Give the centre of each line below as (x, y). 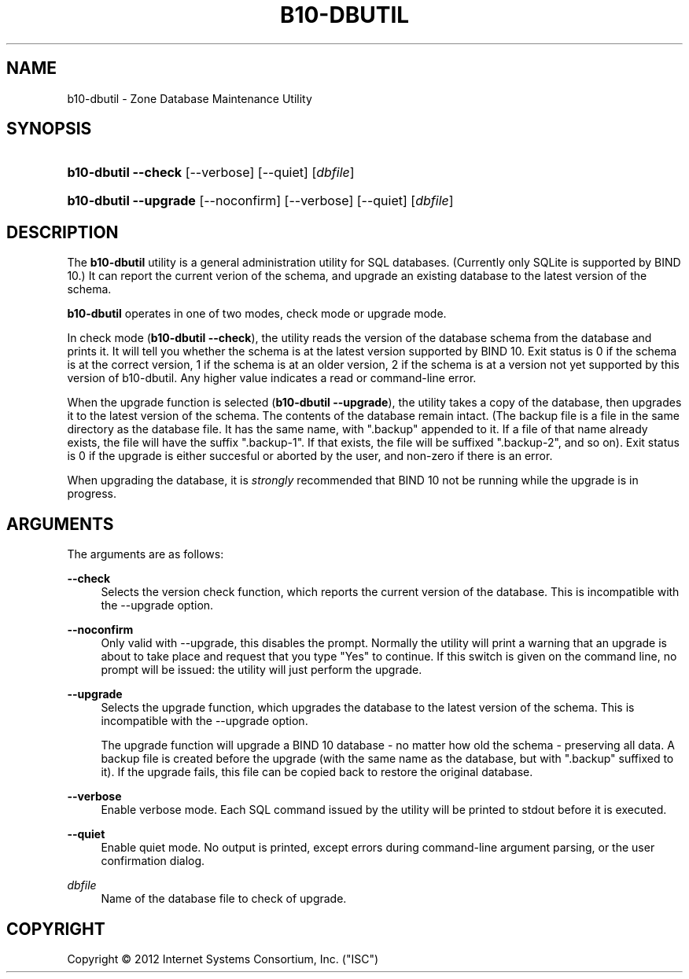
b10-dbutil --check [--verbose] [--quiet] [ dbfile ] (211, 173)
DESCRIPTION (63, 232)
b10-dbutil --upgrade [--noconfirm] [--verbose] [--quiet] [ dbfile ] (260, 201)
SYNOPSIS (49, 129)
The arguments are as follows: (146, 554)
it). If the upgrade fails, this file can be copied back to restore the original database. (317, 772)
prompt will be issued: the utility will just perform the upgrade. (262, 670)
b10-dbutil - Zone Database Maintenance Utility (190, 98)
